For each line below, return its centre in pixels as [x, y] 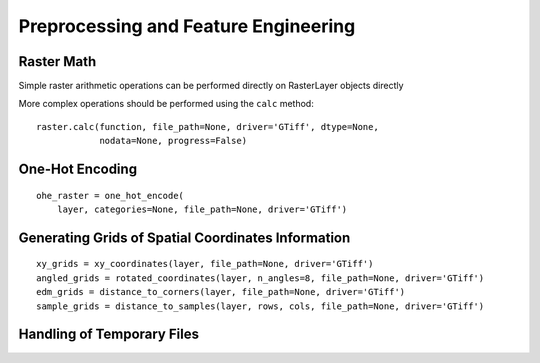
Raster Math [57, 61]
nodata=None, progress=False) [173, 141]
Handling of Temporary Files [109, 334]
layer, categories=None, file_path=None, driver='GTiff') [202, 209]
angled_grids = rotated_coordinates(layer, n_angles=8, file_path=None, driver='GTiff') [260, 278]
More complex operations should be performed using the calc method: [166, 104]
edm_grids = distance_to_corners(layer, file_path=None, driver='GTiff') [221, 292]
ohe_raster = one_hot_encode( [110, 195]
